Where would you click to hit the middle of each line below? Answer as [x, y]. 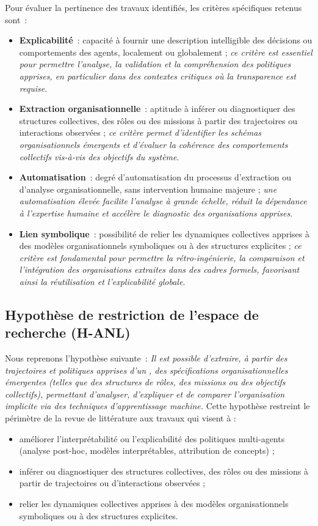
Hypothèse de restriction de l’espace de [132, 314]
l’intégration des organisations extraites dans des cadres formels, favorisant [159, 269]
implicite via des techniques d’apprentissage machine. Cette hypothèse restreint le [157, 406]
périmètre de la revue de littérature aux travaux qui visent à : [121, 418]
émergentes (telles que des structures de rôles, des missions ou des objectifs [145, 382]
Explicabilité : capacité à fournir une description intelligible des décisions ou [166, 40]
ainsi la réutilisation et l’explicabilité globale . [102, 281]
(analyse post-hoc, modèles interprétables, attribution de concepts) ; [147, 450]
